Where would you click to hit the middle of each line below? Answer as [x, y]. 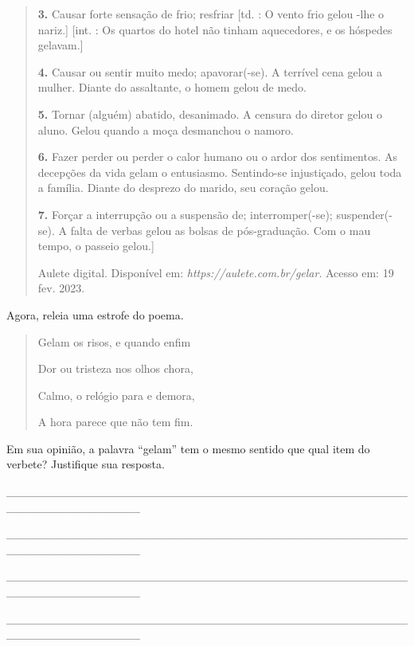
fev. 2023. [61, 288]
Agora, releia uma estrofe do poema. [95, 314]
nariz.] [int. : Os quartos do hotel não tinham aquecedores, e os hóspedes [215, 29]
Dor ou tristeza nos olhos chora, [115, 368]
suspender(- [364, 214]
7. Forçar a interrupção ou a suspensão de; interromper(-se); [185, 214]
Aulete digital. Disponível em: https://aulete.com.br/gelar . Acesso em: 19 [216, 272]
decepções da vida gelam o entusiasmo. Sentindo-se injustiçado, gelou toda [220, 172]
